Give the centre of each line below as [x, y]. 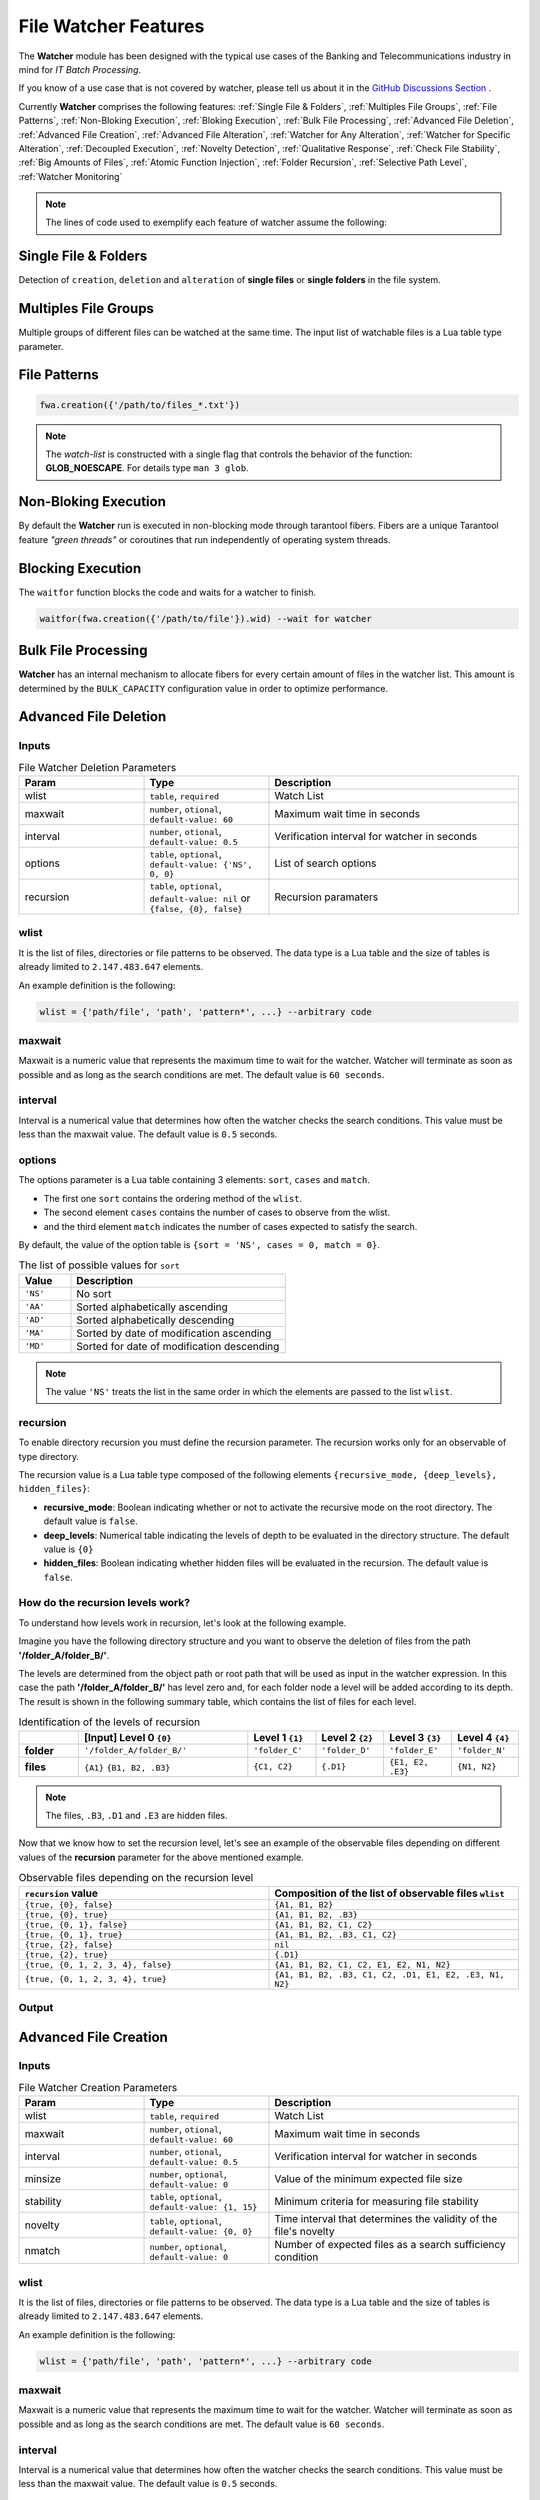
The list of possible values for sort [99, 1265]
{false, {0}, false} [196, 909]
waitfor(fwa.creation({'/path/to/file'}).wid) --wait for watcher [205, 618]
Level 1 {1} [278, 1737]
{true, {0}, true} [66, 1914]
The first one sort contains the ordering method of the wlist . [173, 1198]
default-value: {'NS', [201, 865]
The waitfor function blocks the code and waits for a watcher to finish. [167, 592]
